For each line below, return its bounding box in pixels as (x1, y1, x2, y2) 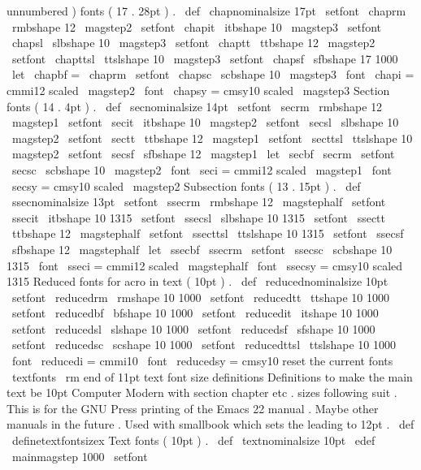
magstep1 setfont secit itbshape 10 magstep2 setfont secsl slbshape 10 (11, 114, 399, 131)
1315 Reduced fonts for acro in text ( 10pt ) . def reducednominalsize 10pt (7, 273, 388, 290)
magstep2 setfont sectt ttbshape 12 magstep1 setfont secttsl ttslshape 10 (11, 129, 413, 146)
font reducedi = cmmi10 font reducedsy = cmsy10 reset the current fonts (11, 352, 393, 369)
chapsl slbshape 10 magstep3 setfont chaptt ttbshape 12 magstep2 (11, 34, 375, 51)
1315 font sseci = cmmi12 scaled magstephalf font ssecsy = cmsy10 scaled (7, 257, 403, 274)
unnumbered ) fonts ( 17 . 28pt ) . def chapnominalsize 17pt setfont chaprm (7, 2, 406, 19)
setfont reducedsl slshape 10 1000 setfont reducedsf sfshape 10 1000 (11, 320, 375, 337)
